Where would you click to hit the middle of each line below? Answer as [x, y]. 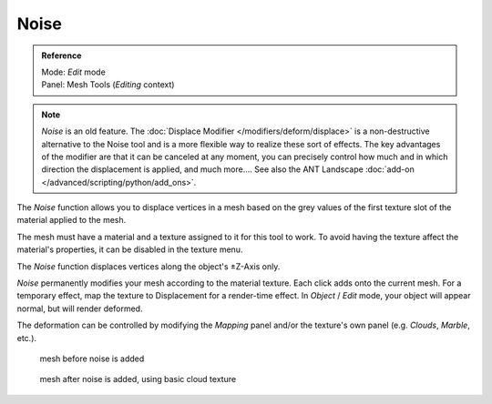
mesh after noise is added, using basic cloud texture [138, 379]
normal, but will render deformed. [80, 308]
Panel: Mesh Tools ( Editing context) [108, 85]
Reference [61, 56]
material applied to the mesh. [72, 220]
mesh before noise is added [92, 359]
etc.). [26, 338]
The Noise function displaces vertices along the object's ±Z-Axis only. [149, 266]
